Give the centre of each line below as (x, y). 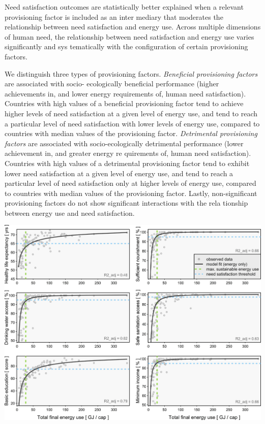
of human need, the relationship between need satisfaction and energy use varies (129, 36)
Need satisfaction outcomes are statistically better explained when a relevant (124, 7)
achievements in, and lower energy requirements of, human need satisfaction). (125, 93)
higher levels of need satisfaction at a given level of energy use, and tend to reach (131, 113)
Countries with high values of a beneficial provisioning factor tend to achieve (124, 103)
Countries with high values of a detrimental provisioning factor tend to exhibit (127, 163)
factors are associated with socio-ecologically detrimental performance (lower (124, 143)
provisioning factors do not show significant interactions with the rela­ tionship (126, 203)
